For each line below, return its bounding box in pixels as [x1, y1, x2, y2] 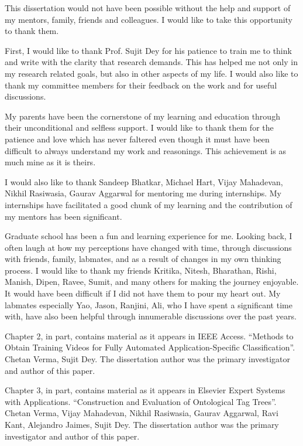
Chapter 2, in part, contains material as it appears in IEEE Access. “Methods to [5, 329, 294, 342]
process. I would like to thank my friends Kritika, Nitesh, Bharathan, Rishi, [5, 264, 277, 276]
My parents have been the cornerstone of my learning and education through [5, 110, 280, 122]
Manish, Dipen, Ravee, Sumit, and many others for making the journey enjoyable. [5, 275, 299, 288]
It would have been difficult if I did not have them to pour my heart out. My [5, 287, 281, 299]
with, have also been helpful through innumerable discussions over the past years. [5, 310, 297, 322]
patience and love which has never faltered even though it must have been [5, 132, 270, 145]
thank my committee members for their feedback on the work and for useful [5, 79, 277, 91]
